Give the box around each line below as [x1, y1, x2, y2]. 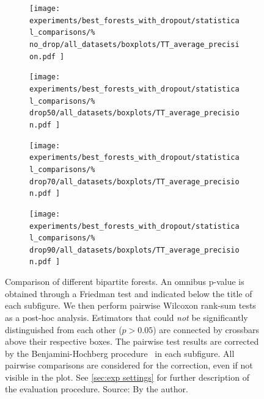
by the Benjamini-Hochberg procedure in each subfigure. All [5, 347, 235, 359]
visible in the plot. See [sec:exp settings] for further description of [5, 370, 249, 383]
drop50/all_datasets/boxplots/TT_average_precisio [29, 109, 240, 118]
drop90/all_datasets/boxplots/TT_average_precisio [29, 245, 240, 254]
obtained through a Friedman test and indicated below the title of [5, 287, 252, 300]
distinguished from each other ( [5, 323, 122, 336]
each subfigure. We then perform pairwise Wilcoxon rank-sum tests [5, 299, 256, 312]
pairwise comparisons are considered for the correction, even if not [5, 359, 253, 372]
